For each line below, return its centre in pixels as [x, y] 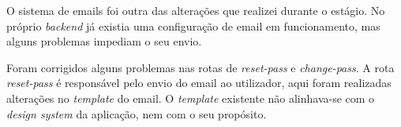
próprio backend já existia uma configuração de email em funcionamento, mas [193, 25]
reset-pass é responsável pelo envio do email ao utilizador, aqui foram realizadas [199, 83]
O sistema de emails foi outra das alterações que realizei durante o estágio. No [196, 10]
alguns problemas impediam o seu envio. [104, 41]
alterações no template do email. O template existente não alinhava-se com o [191, 98]
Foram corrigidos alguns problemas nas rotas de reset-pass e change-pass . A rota [200, 67]
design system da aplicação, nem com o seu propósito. [137, 113]
